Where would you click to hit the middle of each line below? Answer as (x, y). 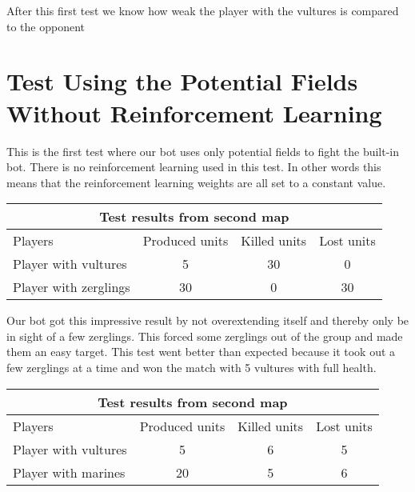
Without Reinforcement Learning (194, 112)
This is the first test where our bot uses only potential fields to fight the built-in (203, 151)
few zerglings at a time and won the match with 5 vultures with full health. (192, 368)
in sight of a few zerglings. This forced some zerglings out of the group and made (205, 336)
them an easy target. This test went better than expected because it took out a (201, 352)
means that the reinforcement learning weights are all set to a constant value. (196, 182)
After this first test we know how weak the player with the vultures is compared (203, 10)
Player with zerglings (72, 287)
